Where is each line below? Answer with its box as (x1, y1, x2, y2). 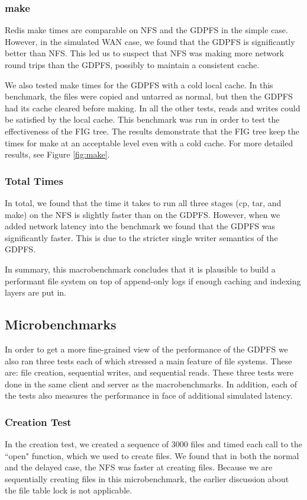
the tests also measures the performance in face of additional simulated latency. (5, 389, 293, 402)
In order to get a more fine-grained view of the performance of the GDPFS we (5, 342, 288, 355)
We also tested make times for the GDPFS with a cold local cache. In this (5, 78, 273, 91)
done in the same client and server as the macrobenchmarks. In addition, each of (5, 377, 297, 390)
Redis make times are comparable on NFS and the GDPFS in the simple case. (5, 24, 288, 36)
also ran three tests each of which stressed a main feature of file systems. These (5, 354, 292, 367)
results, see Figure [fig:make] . (5, 148, 110, 161)
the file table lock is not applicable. (5, 484, 133, 496)
